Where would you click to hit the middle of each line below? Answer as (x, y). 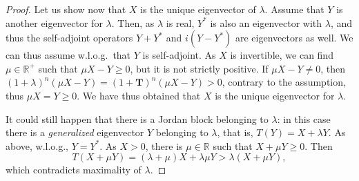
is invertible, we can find (282, 55)
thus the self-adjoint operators (69, 38)
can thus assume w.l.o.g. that (68, 55)
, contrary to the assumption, (284, 82)
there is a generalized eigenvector (75, 132)
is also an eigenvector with (266, 22)
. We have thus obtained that (139, 95)
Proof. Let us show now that (66, 9)
